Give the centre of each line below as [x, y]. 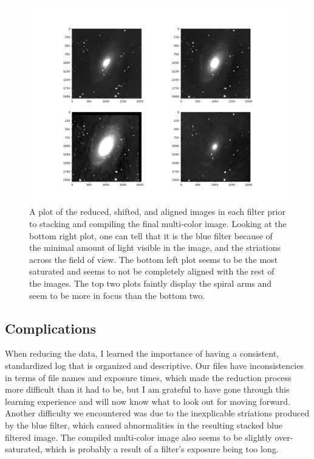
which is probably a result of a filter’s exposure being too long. [162, 449]
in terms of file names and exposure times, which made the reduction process [148, 377]
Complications [51, 328]
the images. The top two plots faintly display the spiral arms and [151, 283]
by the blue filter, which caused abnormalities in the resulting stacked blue [144, 425]
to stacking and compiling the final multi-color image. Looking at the [158, 224]
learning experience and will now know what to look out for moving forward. [148, 401]
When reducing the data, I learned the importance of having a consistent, [142, 353]
